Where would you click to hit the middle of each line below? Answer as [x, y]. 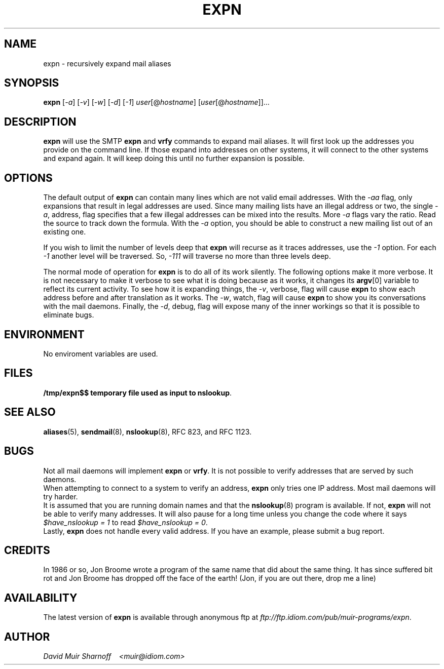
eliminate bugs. [69, 315]
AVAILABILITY [41, 598]
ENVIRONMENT [44, 334]
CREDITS [27, 550]
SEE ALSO [30, 412]
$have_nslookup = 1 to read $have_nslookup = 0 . [125, 522]
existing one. [65, 232]
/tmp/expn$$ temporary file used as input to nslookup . [138, 392]
